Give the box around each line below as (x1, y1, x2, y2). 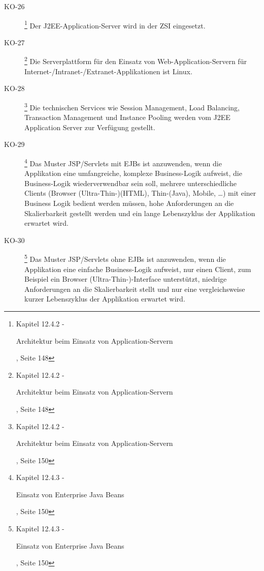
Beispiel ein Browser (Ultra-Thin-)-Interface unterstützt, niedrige (24, 274, 227, 284)
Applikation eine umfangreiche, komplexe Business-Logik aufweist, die (24, 168, 242, 178)
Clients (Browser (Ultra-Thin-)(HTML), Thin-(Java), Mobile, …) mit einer (24, 188, 256, 198)
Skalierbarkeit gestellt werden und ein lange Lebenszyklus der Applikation (24, 207, 255, 218)
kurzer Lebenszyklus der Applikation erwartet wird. (24, 293, 185, 304)
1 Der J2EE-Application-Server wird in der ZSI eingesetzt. (24, 18, 206, 31)
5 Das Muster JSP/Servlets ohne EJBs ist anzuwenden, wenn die (24, 252, 226, 264)
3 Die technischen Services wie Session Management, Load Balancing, (24, 100, 240, 112)
